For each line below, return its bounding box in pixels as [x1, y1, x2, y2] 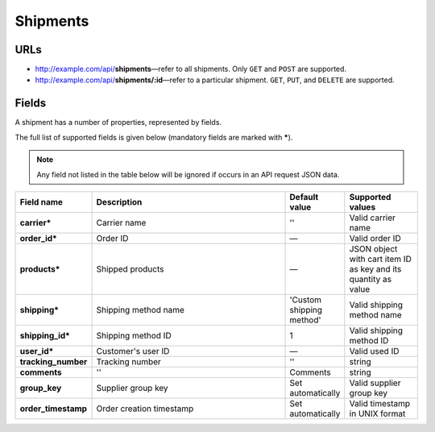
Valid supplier [349, 377, 401, 388]
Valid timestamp [349, 397, 411, 409]
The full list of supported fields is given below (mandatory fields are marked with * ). [14, 132, 293, 142]
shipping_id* [19, 330, 70, 341]
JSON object [349, 243, 398, 254]
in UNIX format [349, 408, 406, 419]
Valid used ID [349, 345, 400, 356]
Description [96, 196, 143, 207]
